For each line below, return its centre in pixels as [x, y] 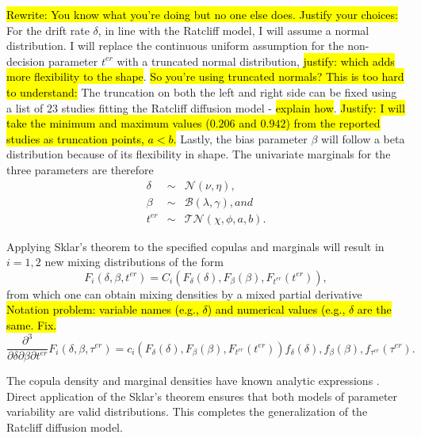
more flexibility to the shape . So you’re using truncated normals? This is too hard [205, 76]
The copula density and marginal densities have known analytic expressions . [193, 381]
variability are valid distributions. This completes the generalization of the [187, 411]
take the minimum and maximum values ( [108, 123]
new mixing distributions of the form [134, 262]
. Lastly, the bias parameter [240, 138]
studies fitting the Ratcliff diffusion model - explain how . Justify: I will [233, 107]
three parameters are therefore [80, 169]
